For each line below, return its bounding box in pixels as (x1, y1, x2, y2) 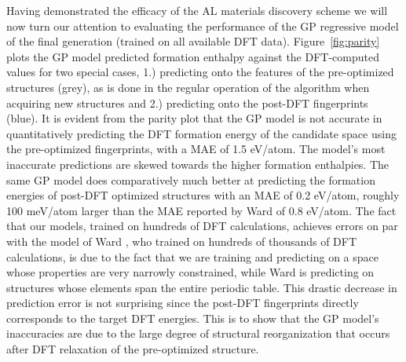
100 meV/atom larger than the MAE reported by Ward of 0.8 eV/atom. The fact (6, 202, 397, 218)
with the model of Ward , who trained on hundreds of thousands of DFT (6, 232, 357, 249)
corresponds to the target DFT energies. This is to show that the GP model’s (6, 309, 379, 326)
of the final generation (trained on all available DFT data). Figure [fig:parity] (6, 33, 380, 49)
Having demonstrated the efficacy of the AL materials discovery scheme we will (6, 2, 388, 18)
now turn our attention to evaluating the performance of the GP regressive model (6, 17, 399, 34)
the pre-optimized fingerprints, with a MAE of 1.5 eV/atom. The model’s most (6, 141, 386, 157)
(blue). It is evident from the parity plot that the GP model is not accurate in (6, 110, 382, 126)
